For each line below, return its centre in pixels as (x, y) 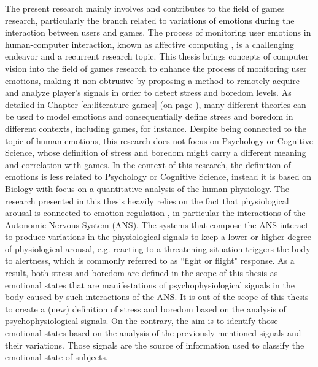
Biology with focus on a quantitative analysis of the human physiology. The (147, 188)
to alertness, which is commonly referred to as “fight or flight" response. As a (150, 261)
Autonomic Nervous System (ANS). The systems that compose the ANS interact (157, 224)
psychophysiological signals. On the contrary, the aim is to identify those (142, 321)
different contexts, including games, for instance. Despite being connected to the (156, 128)
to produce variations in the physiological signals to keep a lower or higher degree (158, 237)
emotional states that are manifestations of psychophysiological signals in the (150, 284)
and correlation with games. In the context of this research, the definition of (148, 164)
